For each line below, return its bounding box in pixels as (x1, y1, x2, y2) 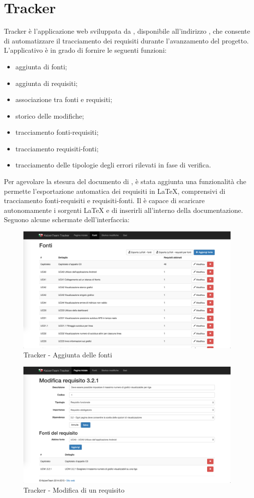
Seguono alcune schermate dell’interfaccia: (4, 214, 130, 225)
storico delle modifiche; (15, 110, 84, 121)
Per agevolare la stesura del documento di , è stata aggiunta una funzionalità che (4, 176, 246, 187)
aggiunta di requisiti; (15, 78, 78, 88)
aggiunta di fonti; (15, 61, 67, 71)
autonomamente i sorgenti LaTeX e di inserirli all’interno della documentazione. (4, 205, 243, 215)
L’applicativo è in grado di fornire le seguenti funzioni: (4, 45, 167, 55)
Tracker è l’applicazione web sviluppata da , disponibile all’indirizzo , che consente (4, 26, 250, 36)
